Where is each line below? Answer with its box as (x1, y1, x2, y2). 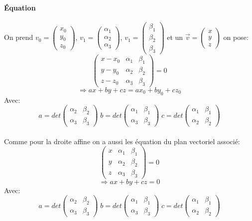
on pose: (223, 32, 249, 42)
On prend (4, 32, 33, 42)
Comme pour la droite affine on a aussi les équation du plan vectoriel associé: (4, 136, 240, 146)
